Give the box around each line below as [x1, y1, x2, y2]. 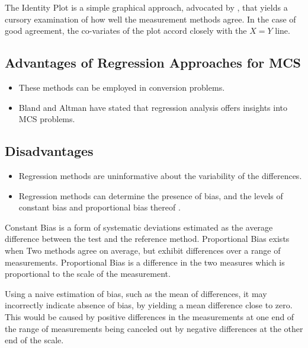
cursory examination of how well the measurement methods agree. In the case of [5, 12, 296, 25]
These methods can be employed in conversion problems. [18, 81, 225, 93]
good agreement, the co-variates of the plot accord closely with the [5, 24, 247, 37]
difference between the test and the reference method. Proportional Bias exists [5, 232, 290, 245]
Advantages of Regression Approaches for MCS [5, 53, 301, 72]
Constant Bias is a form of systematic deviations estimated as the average [5, 221, 273, 233]
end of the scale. [5, 334, 64, 346]
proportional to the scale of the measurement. [5, 267, 171, 280]
